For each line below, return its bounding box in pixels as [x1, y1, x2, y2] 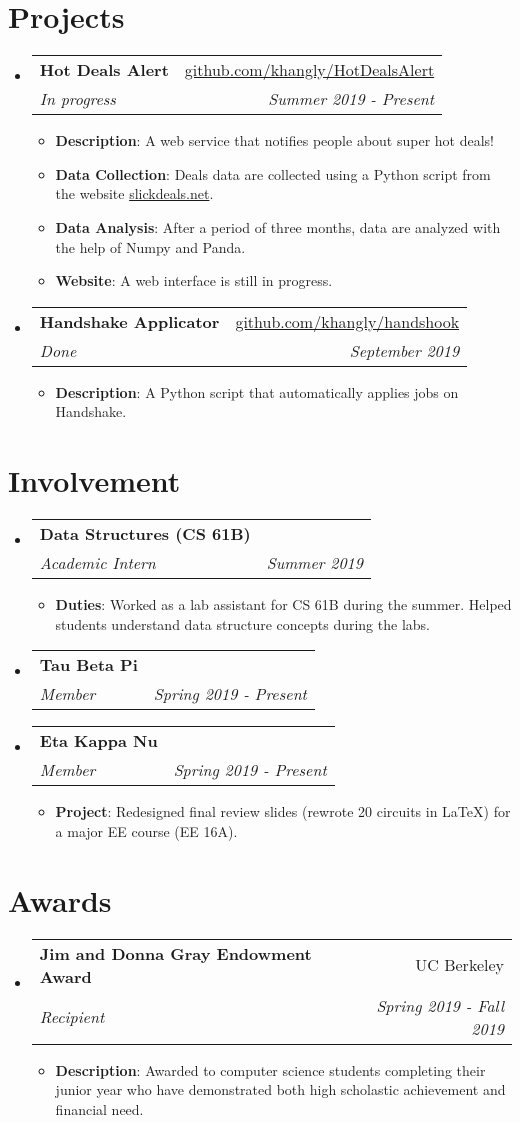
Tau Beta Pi [39, 653, 138, 677]
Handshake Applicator [39, 309, 220, 333]
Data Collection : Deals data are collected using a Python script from [55, 163, 491, 184]
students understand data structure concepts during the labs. [55, 613, 430, 634]
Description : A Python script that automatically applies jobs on [55, 381, 459, 402]
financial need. [55, 1098, 144, 1119]
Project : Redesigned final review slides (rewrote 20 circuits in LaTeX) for [55, 801, 511, 822]
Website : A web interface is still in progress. [55, 270, 333, 291]
